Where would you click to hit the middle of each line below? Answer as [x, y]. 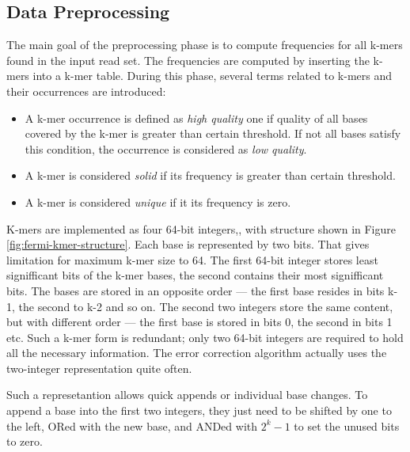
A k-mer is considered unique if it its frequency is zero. [158, 201]
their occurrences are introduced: [86, 91]
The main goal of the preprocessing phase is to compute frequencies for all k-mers [205, 45]
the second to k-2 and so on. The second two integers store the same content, [206, 306]
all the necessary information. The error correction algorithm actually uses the [197, 353]
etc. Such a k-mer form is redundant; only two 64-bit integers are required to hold [205, 337]
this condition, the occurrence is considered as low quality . [166, 148]
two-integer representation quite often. [99, 368]
